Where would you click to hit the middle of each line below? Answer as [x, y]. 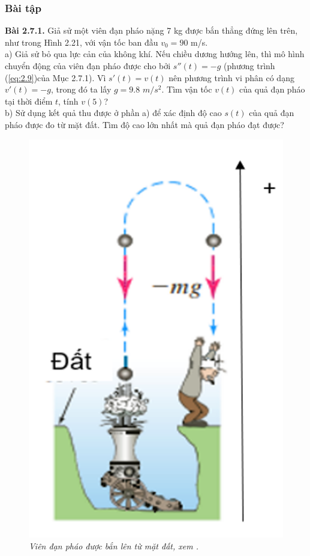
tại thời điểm [29, 101]
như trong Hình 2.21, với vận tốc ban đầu [82, 42]
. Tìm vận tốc [187, 89]
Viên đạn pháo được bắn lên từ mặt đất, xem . [114, 545]
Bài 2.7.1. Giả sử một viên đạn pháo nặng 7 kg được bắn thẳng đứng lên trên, [151, 30]
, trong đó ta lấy [81, 89]
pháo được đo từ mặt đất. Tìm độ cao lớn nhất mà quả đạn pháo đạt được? [145, 124]
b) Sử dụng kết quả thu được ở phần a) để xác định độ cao [113, 113]
